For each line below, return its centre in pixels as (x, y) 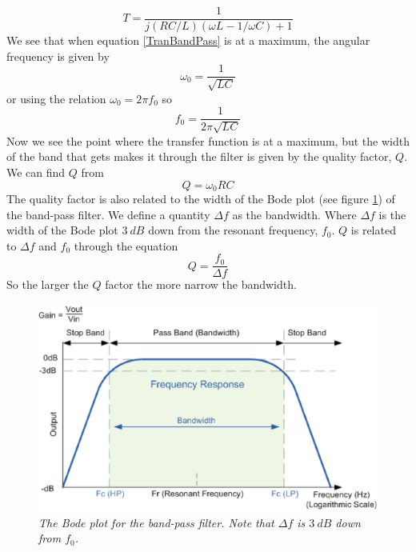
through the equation (126, 245)
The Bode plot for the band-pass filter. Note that (156, 522)
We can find (36, 172)
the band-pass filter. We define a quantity (108, 214)
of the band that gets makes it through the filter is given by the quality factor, (199, 156)
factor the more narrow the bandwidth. (201, 284)
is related (373, 230)
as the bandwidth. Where (294, 214)
